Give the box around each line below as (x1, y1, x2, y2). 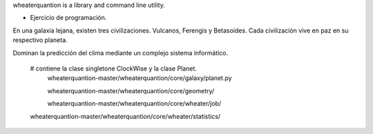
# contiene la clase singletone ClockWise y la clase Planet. (30, 64, 197, 73)
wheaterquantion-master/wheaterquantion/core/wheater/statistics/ (30, 112, 221, 120)
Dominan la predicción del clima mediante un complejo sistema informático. (12, 48, 229, 57)
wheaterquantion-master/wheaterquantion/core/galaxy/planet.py (47, 74, 232, 82)
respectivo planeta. (12, 36, 68, 44)
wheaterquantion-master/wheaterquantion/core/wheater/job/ (47, 99, 222, 108)
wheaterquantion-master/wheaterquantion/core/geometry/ (47, 86, 215, 95)
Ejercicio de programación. (30, 14, 107, 22)
